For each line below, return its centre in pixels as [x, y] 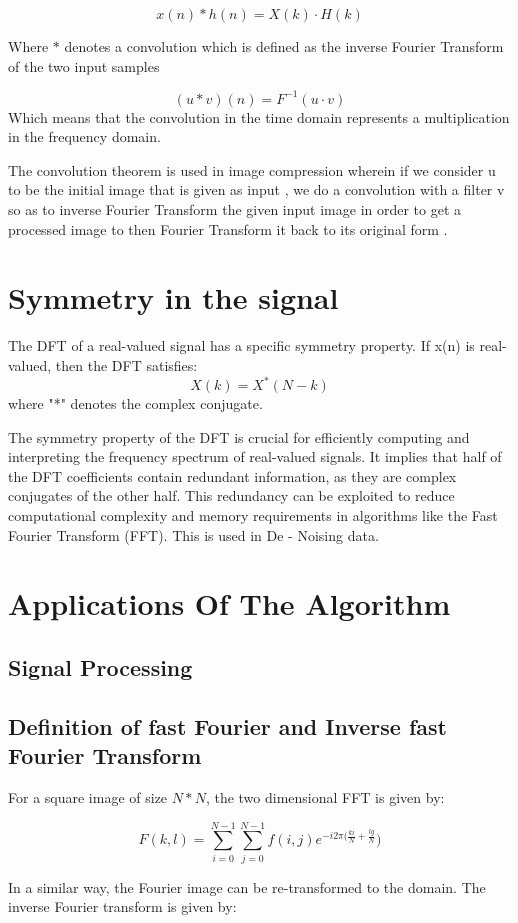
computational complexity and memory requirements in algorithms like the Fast [253, 515]
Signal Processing [100, 666]
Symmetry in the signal [173, 297]
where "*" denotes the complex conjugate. [135, 403]
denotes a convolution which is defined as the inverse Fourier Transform [284, 46]
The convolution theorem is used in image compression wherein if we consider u [252, 169]
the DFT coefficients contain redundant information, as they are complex [232, 475]
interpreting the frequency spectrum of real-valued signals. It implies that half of [255, 456]
